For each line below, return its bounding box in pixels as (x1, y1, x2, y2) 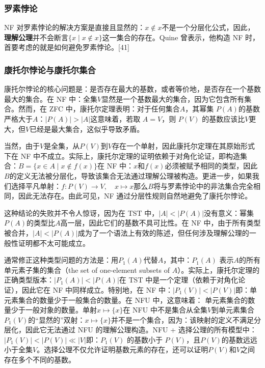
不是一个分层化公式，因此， (162, 22, 255, 33)
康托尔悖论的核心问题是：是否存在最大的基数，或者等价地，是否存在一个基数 (4, 83, 261, 94)
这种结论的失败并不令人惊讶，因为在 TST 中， (4, 207, 159, 218)
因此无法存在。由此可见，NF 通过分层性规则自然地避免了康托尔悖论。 (18, 190, 252, 201)
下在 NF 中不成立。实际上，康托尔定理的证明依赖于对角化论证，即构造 (4, 150, 240, 161)
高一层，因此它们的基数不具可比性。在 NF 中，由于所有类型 (60, 217, 261, 228)
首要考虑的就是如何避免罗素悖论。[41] (4, 42, 129, 52)
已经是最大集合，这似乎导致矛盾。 (30, 123, 144, 134)
